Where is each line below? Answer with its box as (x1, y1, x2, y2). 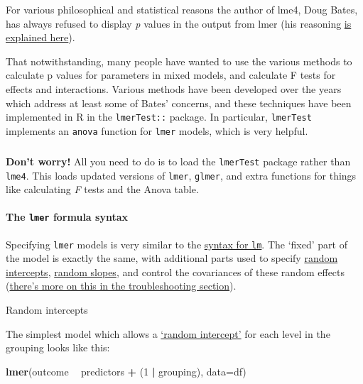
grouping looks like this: (6, 340, 110, 355)
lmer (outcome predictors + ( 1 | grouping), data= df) (6, 363, 246, 378)
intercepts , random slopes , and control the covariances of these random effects (6, 264, 345, 279)
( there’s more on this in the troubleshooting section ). (6, 278, 237, 293)
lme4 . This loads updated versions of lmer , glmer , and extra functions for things (6, 168, 357, 182)
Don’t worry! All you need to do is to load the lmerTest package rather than (6, 153, 351, 168)
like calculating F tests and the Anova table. (6, 182, 199, 197)
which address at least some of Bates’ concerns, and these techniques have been (6, 95, 352, 110)
